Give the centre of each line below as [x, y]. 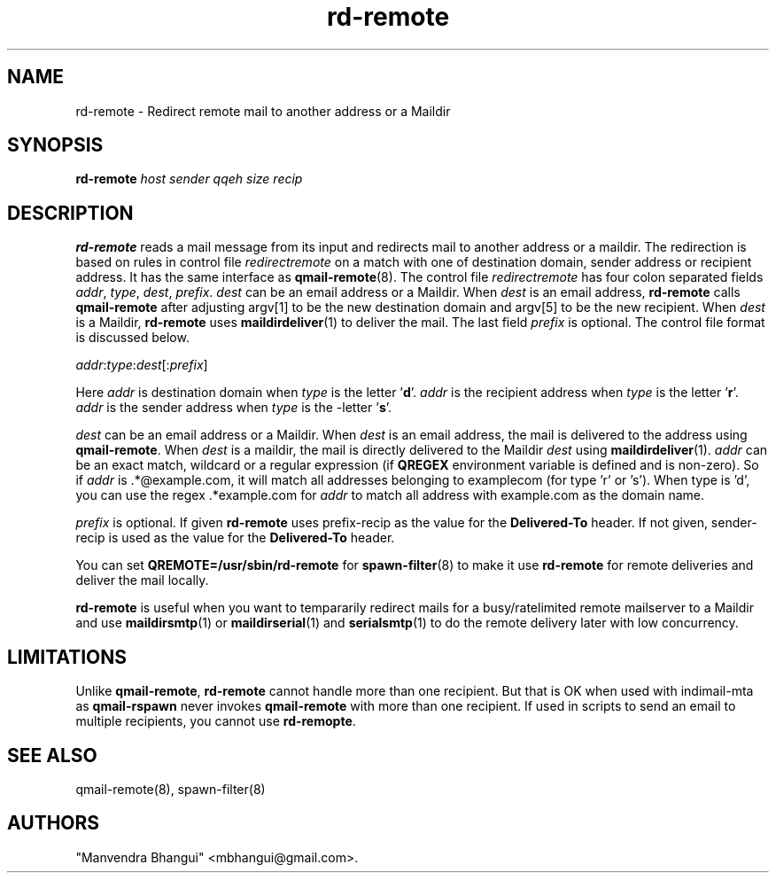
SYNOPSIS [55, 145]
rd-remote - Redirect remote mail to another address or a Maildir [263, 111]
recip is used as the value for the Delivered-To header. [235, 538]
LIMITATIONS [67, 657]
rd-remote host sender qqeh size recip [189, 179]
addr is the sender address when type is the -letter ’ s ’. [234, 408]
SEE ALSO [52, 755]
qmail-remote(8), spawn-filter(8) [171, 789]
